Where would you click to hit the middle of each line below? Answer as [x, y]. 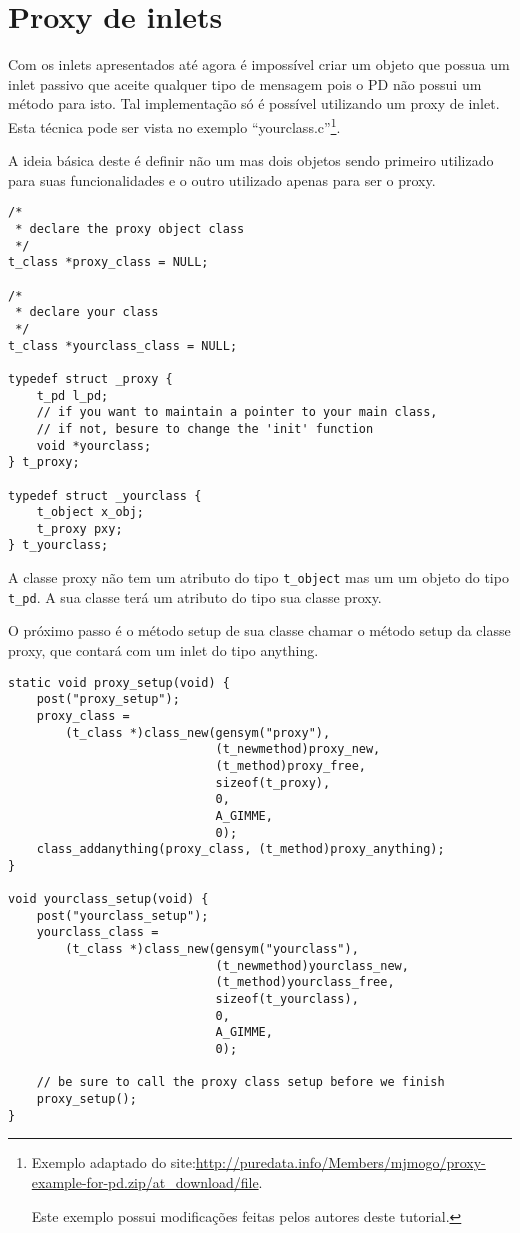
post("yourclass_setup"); [122, 915]
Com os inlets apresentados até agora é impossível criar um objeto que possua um [259, 64]
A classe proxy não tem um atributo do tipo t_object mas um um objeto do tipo [258, 577]
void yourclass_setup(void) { [108, 899]
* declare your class [87, 312]
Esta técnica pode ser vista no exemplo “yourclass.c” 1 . [174, 125]
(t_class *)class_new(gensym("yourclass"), [212, 949]
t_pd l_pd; [72, 395]
